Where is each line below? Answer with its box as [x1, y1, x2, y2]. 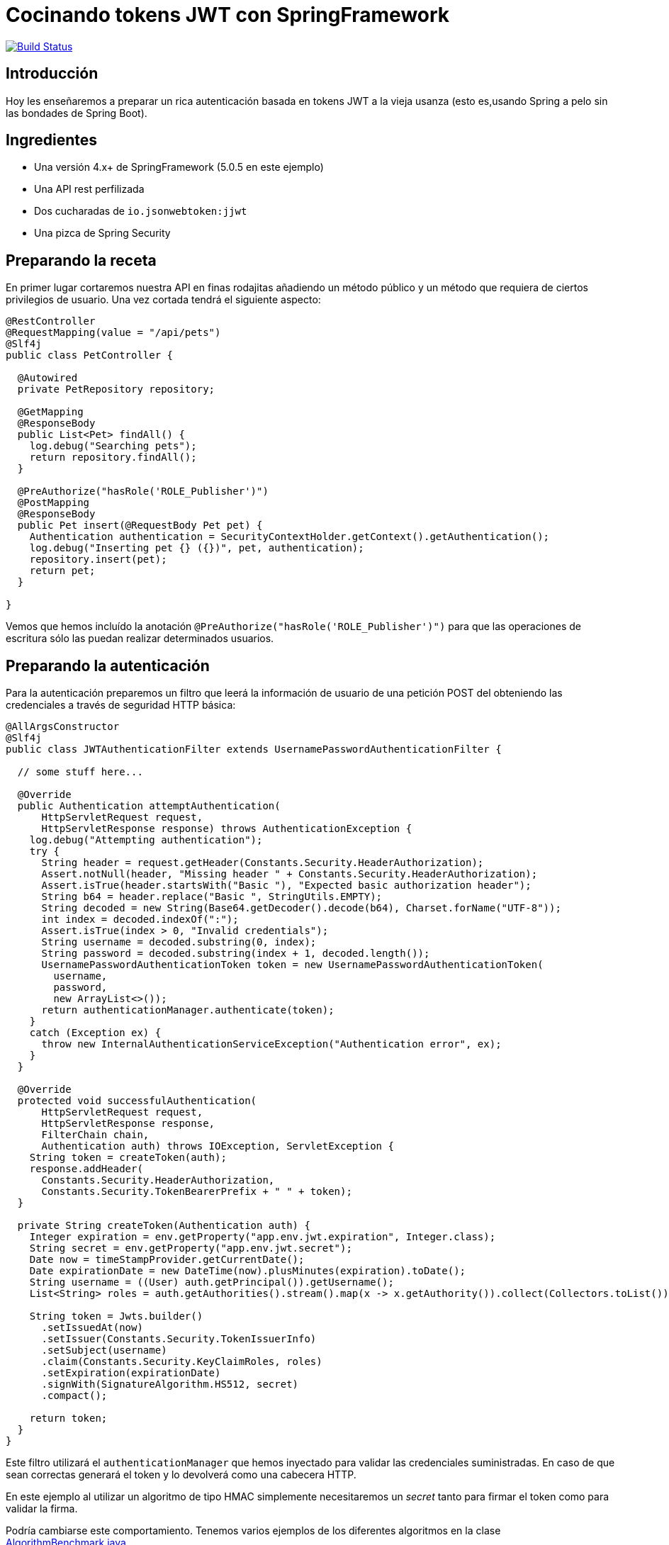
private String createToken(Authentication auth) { [17, 1220, 310, 1232]
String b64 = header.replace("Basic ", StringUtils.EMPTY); [41, 891, 383, 903]
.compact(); [41, 1390, 108, 1402]
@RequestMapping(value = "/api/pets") [6, 327, 221, 339]
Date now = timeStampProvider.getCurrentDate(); [29, 1254, 305, 1266]
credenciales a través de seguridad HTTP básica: [6, 699, 236, 712]
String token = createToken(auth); [29, 1152, 227, 1164]
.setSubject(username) [41, 1344, 167, 1356]
